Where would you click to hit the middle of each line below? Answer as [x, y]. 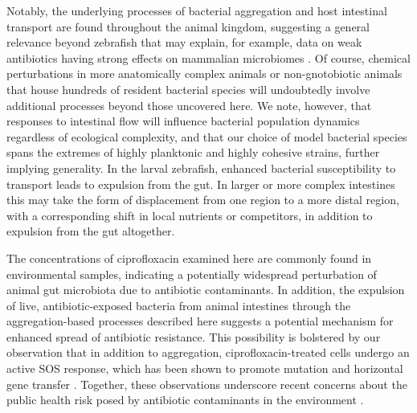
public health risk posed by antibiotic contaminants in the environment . [185, 400]
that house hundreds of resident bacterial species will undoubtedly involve [188, 89]
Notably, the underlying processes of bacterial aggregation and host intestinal [197, 10]
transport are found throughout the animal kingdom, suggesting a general [188, 26]
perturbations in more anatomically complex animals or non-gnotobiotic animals [204, 74]
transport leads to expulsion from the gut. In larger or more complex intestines [201, 184]
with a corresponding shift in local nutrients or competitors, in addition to [190, 215]
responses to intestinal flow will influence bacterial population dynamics [183, 121]
